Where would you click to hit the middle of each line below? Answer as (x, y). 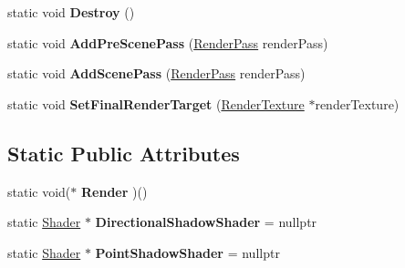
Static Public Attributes (124, 153)
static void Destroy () (71, 12)
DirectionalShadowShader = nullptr (206, 222)
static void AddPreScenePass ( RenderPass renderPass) (168, 42)
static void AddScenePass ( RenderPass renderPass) (156, 73)
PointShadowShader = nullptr (187, 252)
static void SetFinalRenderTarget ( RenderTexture (156, 103)
